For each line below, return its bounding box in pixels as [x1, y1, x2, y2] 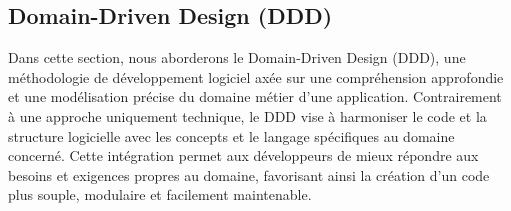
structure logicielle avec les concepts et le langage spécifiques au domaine [8, 125, 455, 146]
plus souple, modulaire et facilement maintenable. [8, 184, 312, 205]
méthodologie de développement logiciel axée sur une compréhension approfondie [8, 66, 504, 87]
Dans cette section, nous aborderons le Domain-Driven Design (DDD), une [8, 47, 466, 68]
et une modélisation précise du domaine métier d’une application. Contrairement [8, 86, 502, 107]
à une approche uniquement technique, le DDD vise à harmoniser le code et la [8, 105, 487, 126]
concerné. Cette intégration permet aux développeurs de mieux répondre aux [8, 145, 479, 166]
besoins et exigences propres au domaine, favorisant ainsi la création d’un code [8, 164, 490, 185]
